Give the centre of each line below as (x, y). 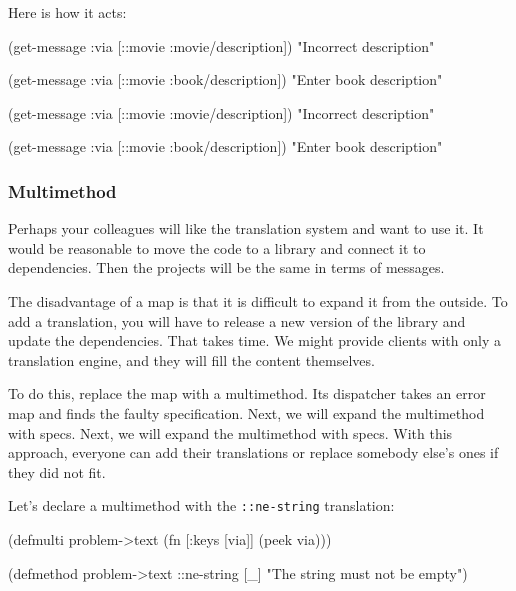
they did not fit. (57, 471)
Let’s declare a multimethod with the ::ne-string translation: (201, 505)
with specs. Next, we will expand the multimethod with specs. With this (230, 432)
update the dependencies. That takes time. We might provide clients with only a (254, 340)
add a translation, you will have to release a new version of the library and (237, 320)
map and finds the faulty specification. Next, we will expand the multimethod (246, 412)
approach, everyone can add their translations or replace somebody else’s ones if (253, 452)
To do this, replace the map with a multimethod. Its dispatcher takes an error (247, 393)
